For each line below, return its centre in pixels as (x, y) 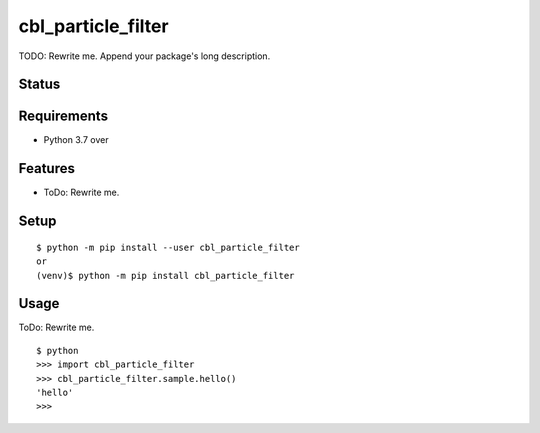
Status (39, 84)
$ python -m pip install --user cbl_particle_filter (168, 247)
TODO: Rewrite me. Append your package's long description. (144, 56)
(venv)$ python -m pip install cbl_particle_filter (165, 275)
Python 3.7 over (76, 140)
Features (46, 168)
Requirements (63, 116)
